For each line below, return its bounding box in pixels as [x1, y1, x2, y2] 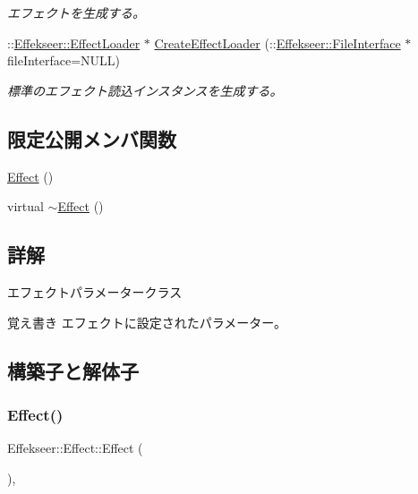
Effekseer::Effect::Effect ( [7, 439, 143, 457]
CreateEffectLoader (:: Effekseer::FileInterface [154, 33, 401, 52]
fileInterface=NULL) [7, 51, 121, 70]
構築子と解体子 [7, 356, 139, 384]
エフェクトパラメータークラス [7, 282, 183, 301]
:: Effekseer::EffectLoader [7, 33, 141, 52]
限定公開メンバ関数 [7, 124, 176, 152]
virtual [7, 197, 44, 216]
